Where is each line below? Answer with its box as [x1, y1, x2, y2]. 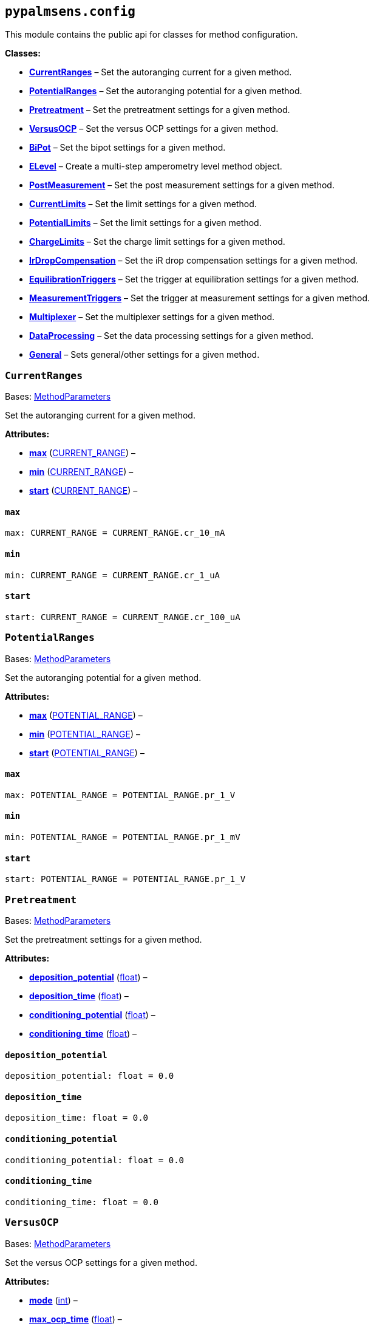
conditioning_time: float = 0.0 [5, 1197, 158, 1207]
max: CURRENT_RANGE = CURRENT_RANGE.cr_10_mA [5, 528, 225, 538]
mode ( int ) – [29, 1294, 78, 1305]
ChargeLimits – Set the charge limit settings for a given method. [29, 236, 285, 247]
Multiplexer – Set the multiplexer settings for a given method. [29, 312, 275, 323]
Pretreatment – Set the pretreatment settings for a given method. [29, 104, 290, 115]
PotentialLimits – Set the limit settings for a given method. [29, 217, 262, 228]
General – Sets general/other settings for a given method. [29, 349, 260, 360]
